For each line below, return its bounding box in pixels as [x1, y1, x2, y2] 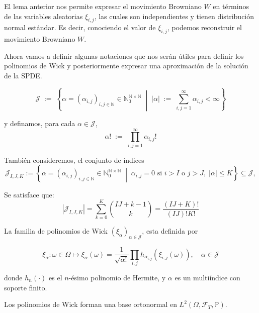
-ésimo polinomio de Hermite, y [68, 272, 166, 282]
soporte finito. [4, 282, 47, 292]
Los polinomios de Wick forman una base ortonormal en [4, 299, 177, 309]
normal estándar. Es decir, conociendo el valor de [4, 22, 156, 33]
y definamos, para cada [4, 118, 75, 128]
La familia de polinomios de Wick [4, 226, 108, 236]
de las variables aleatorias [4, 11, 83, 21]
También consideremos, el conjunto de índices [4, 154, 144, 165]
